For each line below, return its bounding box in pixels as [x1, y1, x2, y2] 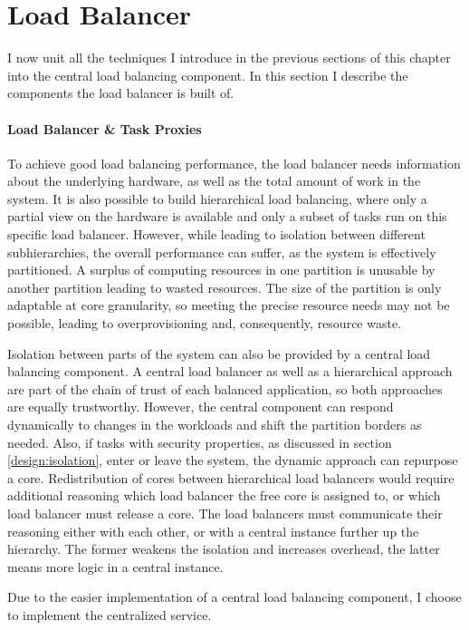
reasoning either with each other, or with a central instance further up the [7, 521, 419, 540]
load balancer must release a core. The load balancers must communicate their [7, 503, 443, 522]
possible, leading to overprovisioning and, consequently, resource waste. [7, 314, 402, 333]
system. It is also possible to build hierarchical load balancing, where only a [7, 189, 427, 208]
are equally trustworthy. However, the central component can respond [7, 397, 394, 416]
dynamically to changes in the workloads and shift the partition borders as [7, 415, 422, 434]
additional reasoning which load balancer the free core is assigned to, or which [7, 486, 441, 505]
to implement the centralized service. [7, 605, 212, 624]
